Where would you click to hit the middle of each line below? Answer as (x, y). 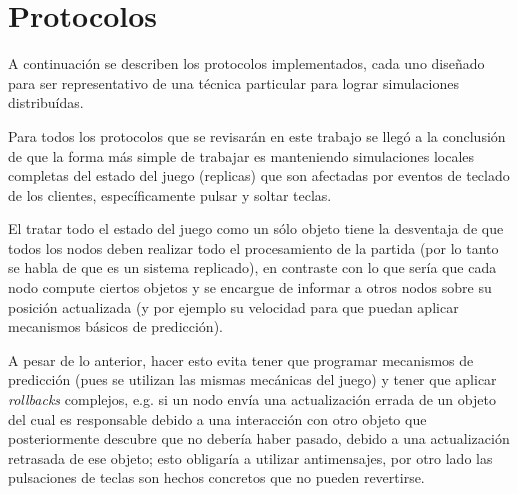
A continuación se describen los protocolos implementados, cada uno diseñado (246, 63)
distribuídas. (46, 102)
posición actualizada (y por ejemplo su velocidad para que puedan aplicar (233, 306)
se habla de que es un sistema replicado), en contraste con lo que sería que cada (252, 267)
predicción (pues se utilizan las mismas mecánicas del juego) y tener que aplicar (252, 379)
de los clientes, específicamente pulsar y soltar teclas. (170, 194)
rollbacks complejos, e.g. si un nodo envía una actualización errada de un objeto (252, 399)
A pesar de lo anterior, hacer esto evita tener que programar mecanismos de (241, 359)
